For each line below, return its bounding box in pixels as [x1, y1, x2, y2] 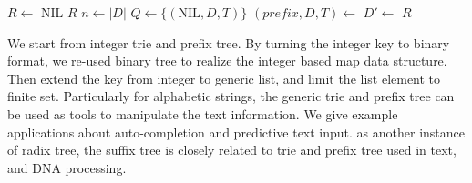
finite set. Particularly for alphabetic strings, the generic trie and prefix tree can [7, 86, 455, 106]
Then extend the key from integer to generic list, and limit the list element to [7, 68, 441, 87]
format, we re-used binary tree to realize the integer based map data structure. [7, 51, 447, 70]
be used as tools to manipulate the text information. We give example [7, 104, 398, 123]
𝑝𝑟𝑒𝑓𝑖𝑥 [262, 7, 299, 20]
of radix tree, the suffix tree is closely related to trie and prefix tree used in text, [7, 140, 457, 159]
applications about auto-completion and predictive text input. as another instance [7, 122, 466, 141]
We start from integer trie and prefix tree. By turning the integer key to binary [7, 33, 450, 52]
